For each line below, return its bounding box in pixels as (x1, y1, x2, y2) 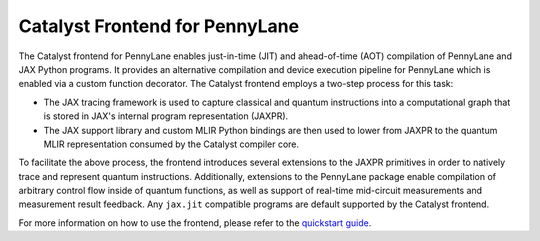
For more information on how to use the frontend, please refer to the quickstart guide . (18, 216, 372, 229)
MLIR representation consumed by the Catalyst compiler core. (43, 138, 300, 150)
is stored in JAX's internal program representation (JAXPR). (43, 110, 289, 122)
